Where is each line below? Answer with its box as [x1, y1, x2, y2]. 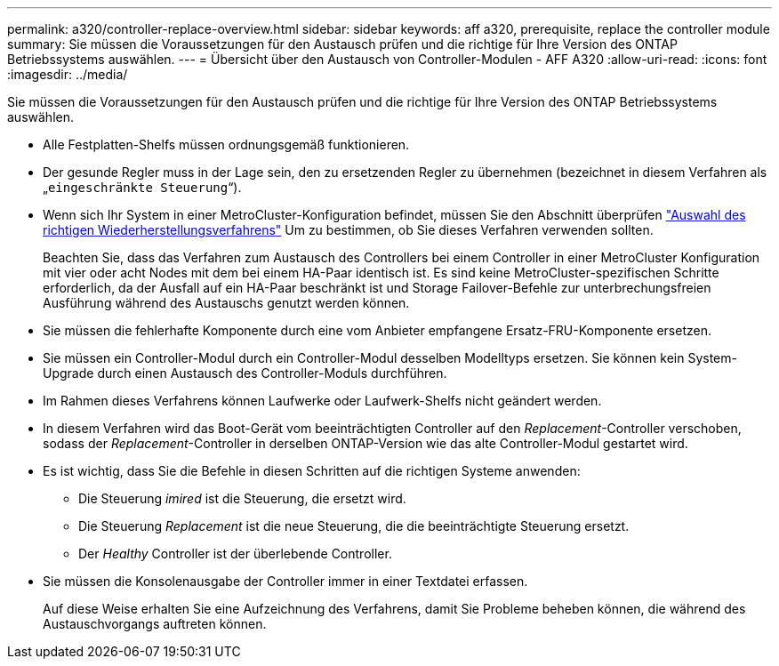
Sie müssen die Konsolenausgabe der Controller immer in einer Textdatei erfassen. [43, 574, 528, 589]
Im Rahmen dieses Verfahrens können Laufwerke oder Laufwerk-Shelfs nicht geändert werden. [43, 393, 602, 408]
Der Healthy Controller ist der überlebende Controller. [78, 546, 392, 561]
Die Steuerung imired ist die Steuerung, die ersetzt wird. [78, 491, 406, 506]
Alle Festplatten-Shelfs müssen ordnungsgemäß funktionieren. [43, 137, 410, 152]
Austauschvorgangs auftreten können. [43, 616, 267, 631]
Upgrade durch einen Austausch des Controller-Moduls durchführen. [43, 365, 447, 381]
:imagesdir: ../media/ [7, 67, 128, 82]
